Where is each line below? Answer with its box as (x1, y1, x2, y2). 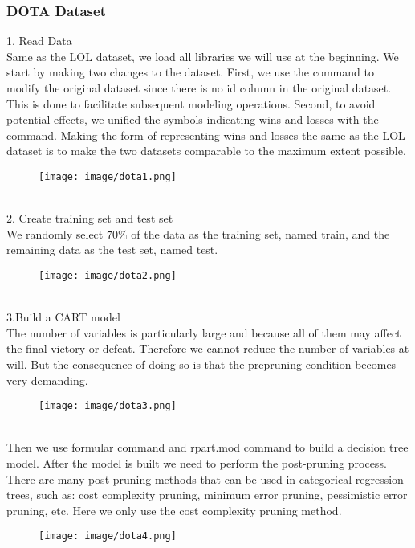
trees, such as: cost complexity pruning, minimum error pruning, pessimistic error (6, 486, 408, 503)
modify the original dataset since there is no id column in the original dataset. (6, 80, 392, 96)
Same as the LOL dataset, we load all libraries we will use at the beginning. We (6, 47, 399, 64)
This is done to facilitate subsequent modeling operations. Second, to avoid (6, 95, 376, 112)
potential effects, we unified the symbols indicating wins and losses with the (6, 111, 379, 128)
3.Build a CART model (6, 309, 120, 325)
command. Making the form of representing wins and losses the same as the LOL (6, 126, 405, 143)
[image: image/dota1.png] (39, 170, 177, 182)
